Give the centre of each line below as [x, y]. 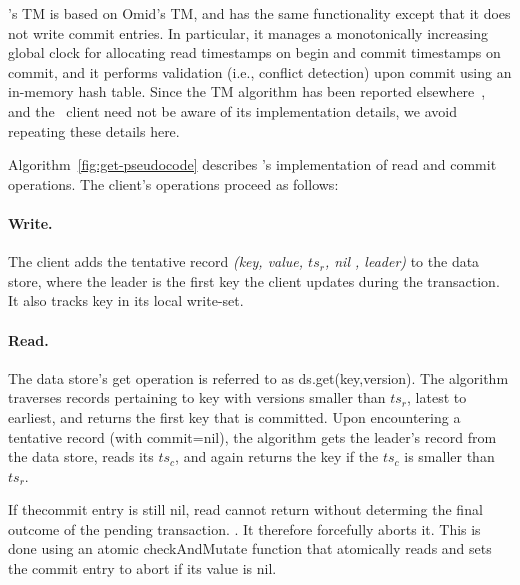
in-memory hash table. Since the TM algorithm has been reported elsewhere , [247, 91]
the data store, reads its [81, 456]
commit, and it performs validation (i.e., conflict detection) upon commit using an [260, 71]
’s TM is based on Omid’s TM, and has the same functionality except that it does [259, 13]
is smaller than [449, 456]
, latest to [437, 397]
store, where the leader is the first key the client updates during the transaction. [254, 280]
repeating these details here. [94, 130]
